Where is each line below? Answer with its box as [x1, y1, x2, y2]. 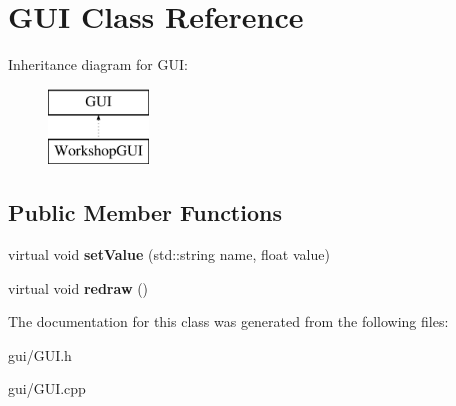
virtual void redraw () [8, 277, 149, 298]
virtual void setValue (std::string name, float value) [8, 244, 330, 265]
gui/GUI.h [8, 344, 72, 365]
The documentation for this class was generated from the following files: [8, 311, 449, 332]
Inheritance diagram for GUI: [8, 54, 188, 75]
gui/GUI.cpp [8, 378, 86, 399]
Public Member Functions [8, 197, 282, 228]
